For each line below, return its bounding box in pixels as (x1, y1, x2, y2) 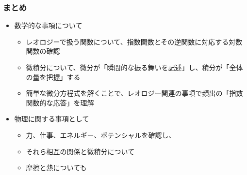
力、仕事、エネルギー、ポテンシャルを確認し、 (26, 130, 176, 140)
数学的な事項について (14, 20, 82, 30)
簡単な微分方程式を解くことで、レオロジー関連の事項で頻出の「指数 (26, 88, 243, 98)
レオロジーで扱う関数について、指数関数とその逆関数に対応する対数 (26, 36, 243, 46)
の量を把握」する (26, 72, 81, 82)
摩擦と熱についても (26, 162, 87, 173)
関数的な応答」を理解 (26, 97, 94, 107)
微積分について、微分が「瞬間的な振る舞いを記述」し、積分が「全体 (26, 62, 243, 72)
